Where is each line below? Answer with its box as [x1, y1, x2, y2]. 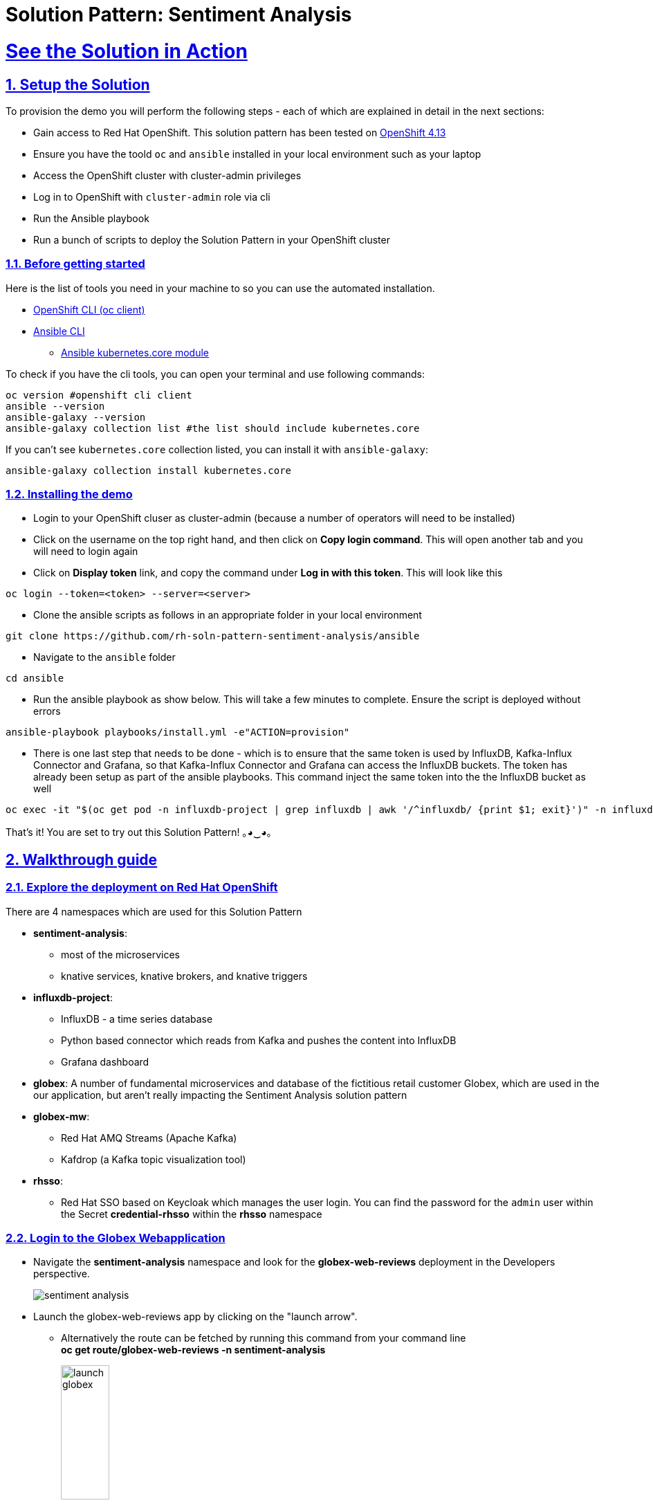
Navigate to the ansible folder [33, 651, 176, 664]
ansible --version [6, 400, 105, 412]
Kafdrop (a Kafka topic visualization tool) [61, 1153, 246, 1165]
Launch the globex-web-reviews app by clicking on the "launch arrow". [33, 1311, 358, 1323]
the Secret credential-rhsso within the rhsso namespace [61, 1207, 322, 1220]
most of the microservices [61, 948, 180, 960]
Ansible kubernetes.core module [61, 346, 210, 358]
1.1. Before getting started [6, 257, 145, 271]
